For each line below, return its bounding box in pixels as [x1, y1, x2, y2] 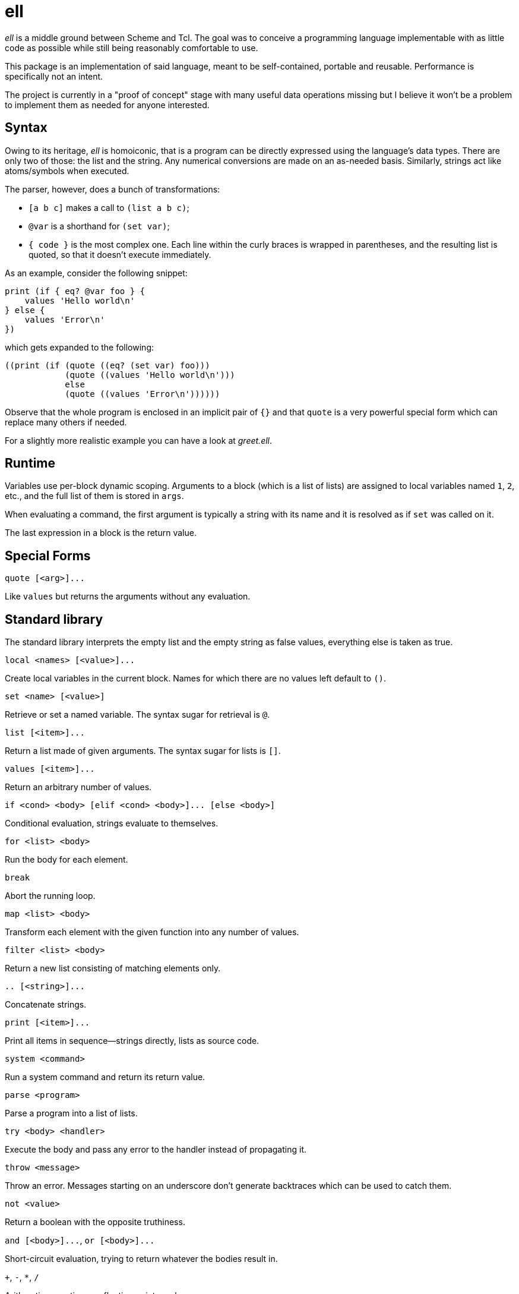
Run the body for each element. [5, 854, 128, 865]
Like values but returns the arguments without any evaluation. [5, 591, 251, 602]
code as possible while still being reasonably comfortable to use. [5, 42, 258, 53]
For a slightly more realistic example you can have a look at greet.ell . [5, 435, 273, 446]
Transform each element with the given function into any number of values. [5, 927, 299, 938]
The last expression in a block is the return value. [5, 528, 197, 538]
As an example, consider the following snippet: [5, 267, 188, 278]
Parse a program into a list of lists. [5, 1108, 138, 1119]
